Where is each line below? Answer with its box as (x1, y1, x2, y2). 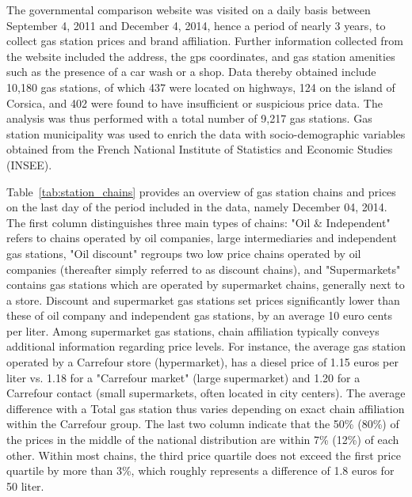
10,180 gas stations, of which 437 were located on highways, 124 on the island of (6, 78, 395, 95)
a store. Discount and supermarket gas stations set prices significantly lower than (6, 291, 400, 308)
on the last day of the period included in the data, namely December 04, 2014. (6, 199, 387, 215)
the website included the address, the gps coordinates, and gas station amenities (6, 47, 395, 64)
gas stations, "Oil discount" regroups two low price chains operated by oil (6, 245, 361, 261)
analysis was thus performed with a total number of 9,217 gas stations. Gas (6, 110, 372, 127)
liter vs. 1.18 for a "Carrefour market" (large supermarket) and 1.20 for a (6, 369, 360, 385)
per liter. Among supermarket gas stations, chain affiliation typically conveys (6, 322, 380, 339)
